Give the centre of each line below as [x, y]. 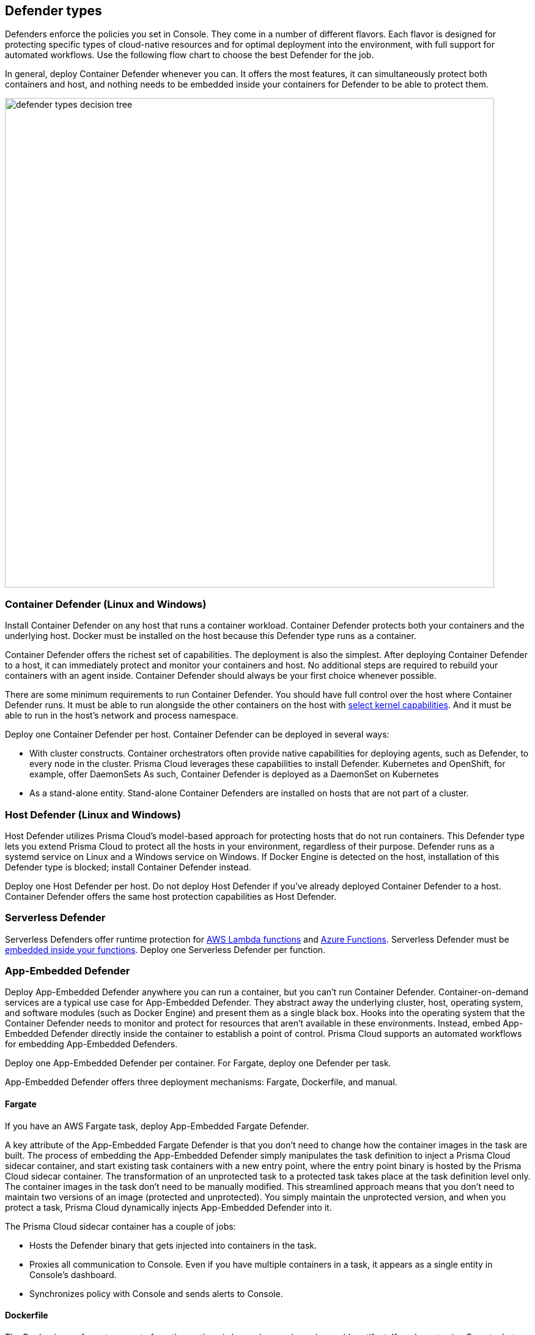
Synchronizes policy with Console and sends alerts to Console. [156, 1293]
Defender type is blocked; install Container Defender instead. [128, 867]
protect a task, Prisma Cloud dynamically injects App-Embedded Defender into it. [168, 1207]
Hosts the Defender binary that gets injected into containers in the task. [173, 1245]
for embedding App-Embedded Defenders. [91, 1044]
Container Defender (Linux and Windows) [106, 604]
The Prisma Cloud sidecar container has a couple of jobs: [120, 1226]
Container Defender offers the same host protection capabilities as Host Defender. [171, 896]
